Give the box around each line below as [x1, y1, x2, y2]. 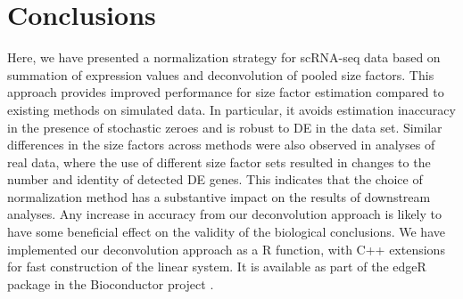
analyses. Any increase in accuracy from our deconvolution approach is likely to [7, 205, 442, 223]
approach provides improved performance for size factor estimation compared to [7, 83, 444, 101]
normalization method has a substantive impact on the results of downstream [7, 187, 431, 206]
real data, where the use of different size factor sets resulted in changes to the [7, 152, 431, 171]
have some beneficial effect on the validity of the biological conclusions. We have [7, 222, 445, 241]
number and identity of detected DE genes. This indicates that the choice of [7, 170, 423, 189]
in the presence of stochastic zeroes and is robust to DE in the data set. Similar [7, 117, 442, 136]
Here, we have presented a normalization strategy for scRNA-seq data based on [7, 48, 441, 67]
